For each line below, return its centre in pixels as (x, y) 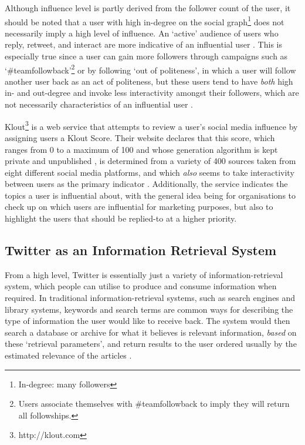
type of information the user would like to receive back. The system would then (148, 321)
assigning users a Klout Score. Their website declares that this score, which (140, 137)
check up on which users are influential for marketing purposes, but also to (139, 207)
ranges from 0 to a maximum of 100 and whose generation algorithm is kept (141, 149)
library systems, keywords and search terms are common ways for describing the (149, 309)
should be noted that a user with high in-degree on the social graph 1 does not (145, 21)
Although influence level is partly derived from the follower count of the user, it (148, 8)
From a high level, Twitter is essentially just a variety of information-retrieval (144, 274)
